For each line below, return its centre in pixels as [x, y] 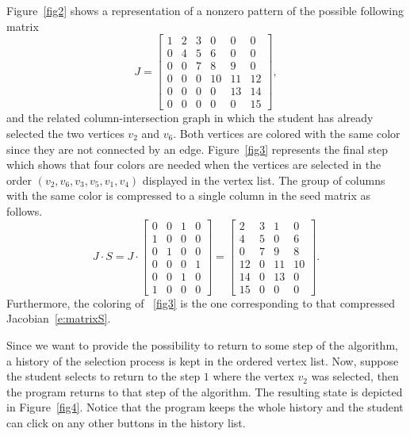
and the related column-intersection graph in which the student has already [190, 118]
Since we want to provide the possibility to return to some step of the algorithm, [202, 344]
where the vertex [253, 376]
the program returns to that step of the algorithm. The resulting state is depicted [205, 391]
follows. [25, 210]
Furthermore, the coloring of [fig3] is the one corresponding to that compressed [201, 302]
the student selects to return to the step [103, 376]
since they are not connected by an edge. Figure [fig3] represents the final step [197, 149]
